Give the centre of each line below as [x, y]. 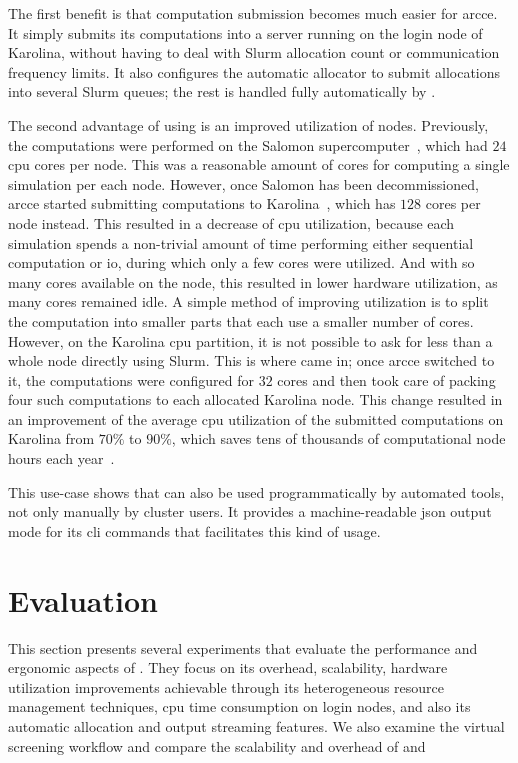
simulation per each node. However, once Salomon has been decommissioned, [243, 183]
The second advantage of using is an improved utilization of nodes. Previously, [248, 124]
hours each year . [61, 458]
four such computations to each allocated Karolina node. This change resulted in [255, 399]
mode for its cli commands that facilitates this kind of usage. [194, 530]
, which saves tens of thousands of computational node [338, 438]
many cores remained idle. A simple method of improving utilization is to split [248, 301]
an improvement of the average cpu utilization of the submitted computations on [256, 418]
